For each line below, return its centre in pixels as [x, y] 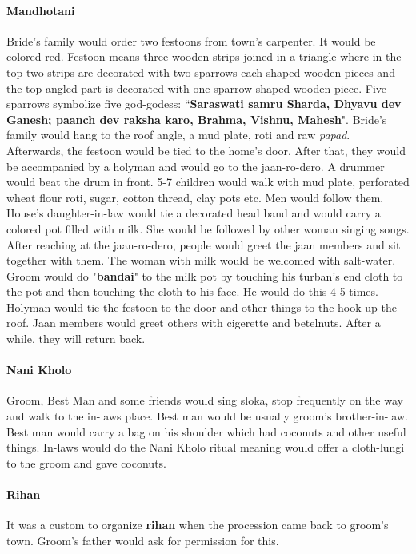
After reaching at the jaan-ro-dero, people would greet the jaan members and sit [204, 244]
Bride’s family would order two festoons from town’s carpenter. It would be [191, 40]
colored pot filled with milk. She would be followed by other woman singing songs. [208, 228]
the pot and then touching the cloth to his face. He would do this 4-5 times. [192, 291]
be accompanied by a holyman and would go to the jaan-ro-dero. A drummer [196, 166]
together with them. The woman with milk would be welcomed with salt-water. [201, 260]
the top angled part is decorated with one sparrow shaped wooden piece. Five [197, 88]
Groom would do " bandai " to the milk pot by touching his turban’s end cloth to [205, 275]
